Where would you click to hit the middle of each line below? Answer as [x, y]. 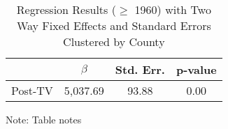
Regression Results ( [66, 9]
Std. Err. [140, 69]
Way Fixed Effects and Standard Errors [114, 25]
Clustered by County [114, 41]
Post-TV [32, 90]
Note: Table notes [44, 119]
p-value [196, 69]
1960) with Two [173, 9]
